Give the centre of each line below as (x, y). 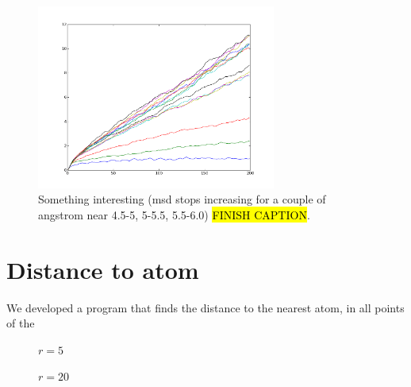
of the (21, 323)
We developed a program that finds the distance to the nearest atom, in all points (205, 307)
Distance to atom (103, 269)
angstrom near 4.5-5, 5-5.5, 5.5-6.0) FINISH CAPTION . (174, 214)
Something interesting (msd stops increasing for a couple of (182, 199)
